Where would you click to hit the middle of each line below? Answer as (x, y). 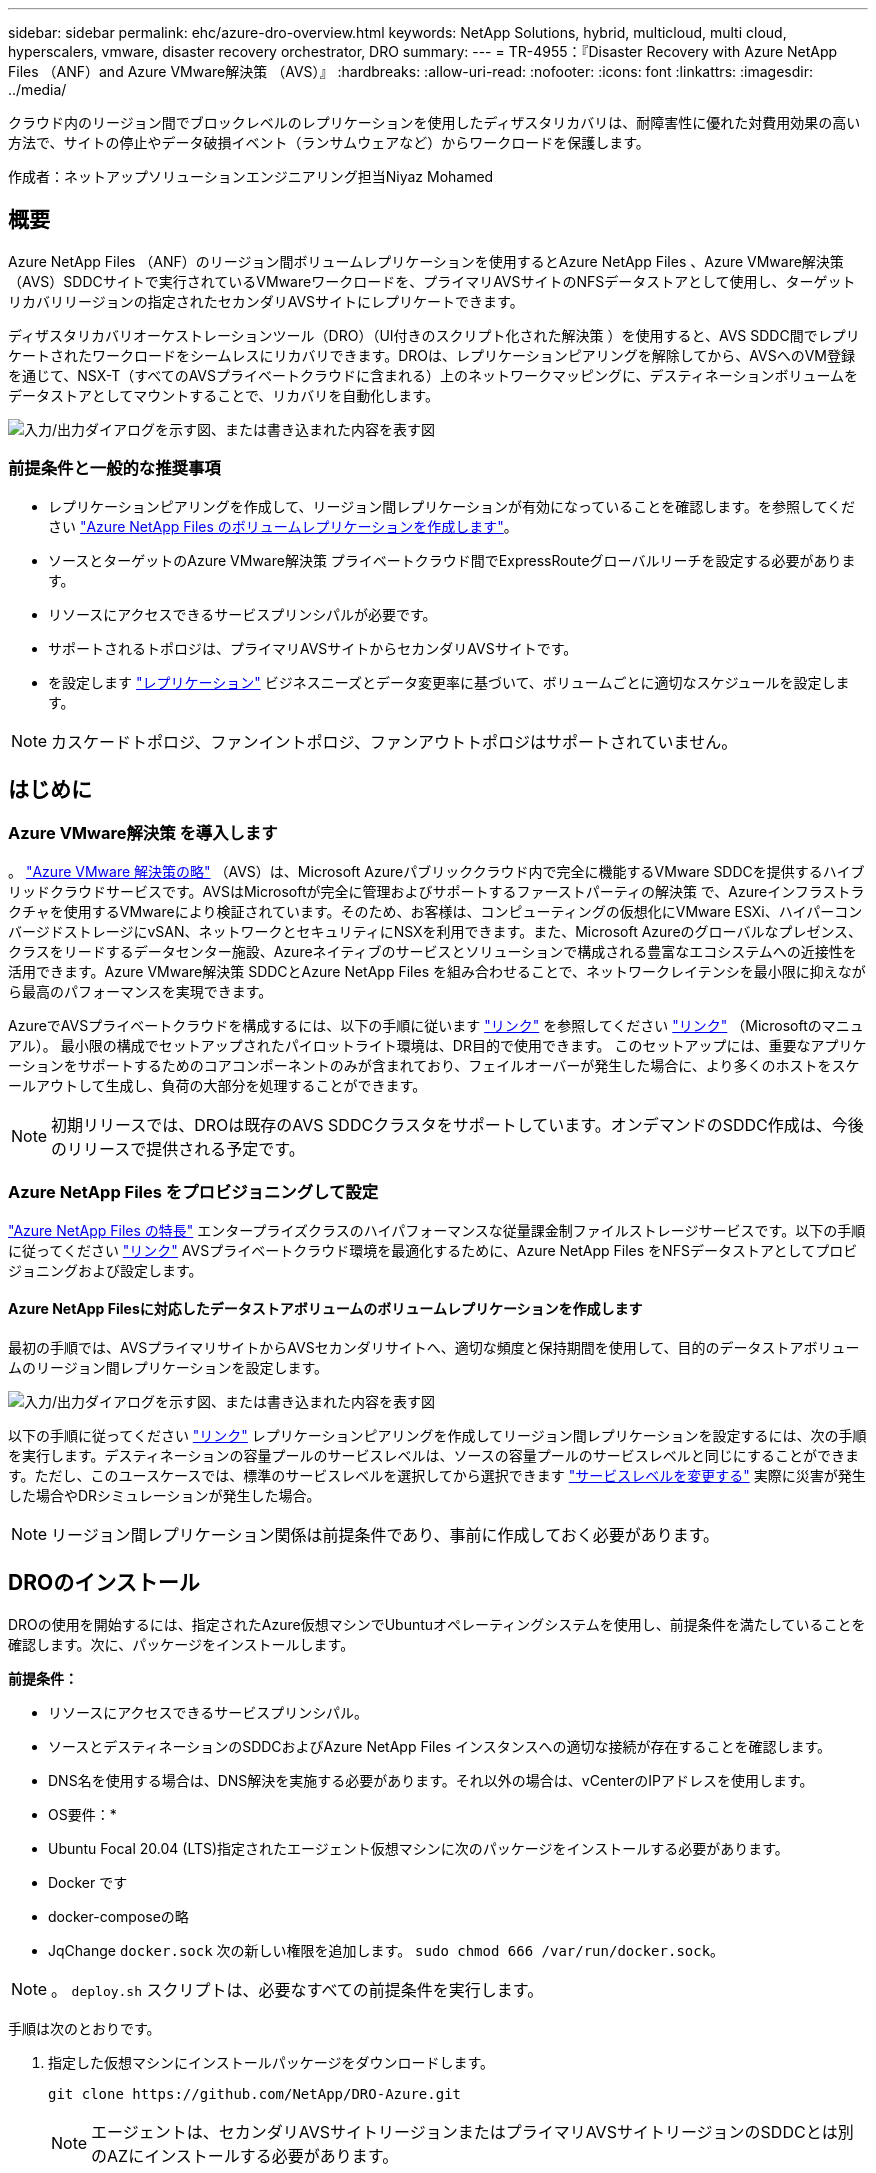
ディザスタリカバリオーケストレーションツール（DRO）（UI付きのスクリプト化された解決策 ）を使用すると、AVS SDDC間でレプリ (434, 335)
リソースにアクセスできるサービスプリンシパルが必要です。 (242, 614)
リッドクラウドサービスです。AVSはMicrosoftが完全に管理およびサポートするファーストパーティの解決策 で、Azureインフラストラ (436, 891)
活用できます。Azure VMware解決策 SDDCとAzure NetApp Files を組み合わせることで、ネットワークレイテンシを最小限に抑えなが (437, 971)
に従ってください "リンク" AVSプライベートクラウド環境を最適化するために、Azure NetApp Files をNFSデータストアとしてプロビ (433, 1250)
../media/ (37, 89)
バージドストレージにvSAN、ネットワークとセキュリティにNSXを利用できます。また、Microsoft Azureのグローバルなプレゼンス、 (435, 931)
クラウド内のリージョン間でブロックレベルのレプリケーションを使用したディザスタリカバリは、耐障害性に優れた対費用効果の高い (434, 122)
